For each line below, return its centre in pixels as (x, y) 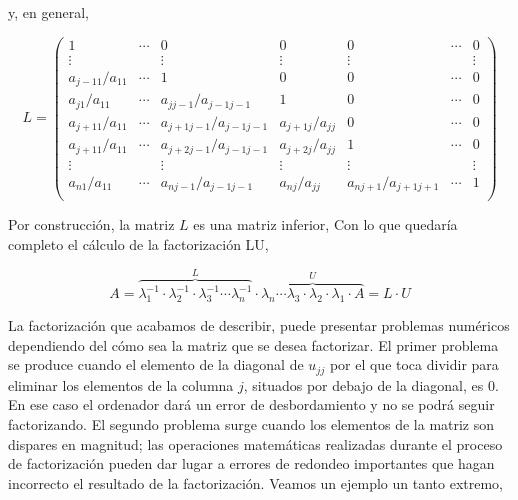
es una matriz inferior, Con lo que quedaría (325, 224)
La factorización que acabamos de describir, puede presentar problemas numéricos (259, 325)
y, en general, (48, 12)
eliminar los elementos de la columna (121, 384)
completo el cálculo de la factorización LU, (138, 243)
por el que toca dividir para (414, 364)
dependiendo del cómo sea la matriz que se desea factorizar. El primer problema (253, 344)
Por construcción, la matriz (91, 224)
